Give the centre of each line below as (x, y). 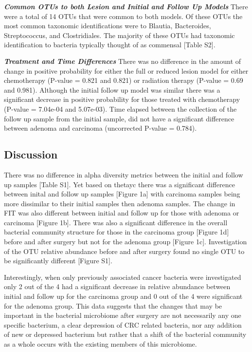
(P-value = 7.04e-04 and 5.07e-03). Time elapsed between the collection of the (120, 108)
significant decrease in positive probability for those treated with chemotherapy (122, 99)
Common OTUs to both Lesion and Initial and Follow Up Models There (126, 6)
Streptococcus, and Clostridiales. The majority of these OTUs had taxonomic (119, 35)
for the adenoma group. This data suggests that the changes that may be (113, 305)
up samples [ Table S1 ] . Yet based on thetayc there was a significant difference (119, 184)
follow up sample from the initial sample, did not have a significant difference (119, 118)
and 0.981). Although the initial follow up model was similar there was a (112, 89)
